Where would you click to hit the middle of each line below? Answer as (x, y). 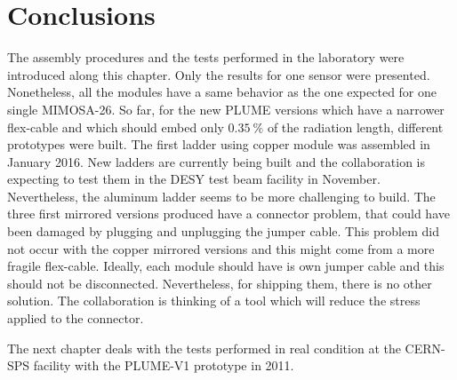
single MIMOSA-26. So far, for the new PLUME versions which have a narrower (226, 109)
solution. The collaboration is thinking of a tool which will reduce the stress (214, 301)
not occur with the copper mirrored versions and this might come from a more (221, 248)
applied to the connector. (76, 318)
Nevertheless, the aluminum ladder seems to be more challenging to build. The (221, 196)
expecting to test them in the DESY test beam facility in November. (194, 179)
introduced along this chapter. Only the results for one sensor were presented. (219, 74)
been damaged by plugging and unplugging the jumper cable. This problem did (223, 231)
